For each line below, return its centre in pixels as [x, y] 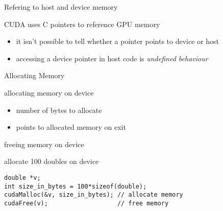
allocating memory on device [49, 92]
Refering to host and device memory [61, 7]
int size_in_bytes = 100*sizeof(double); [76, 186]
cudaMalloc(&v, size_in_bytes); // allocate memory [94, 195]
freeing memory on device [44, 144]
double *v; [22, 178]
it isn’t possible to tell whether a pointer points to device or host [117, 41]
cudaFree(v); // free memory [86, 203]
